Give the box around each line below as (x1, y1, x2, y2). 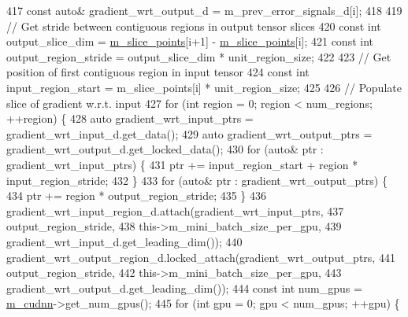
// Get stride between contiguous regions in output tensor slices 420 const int (6, 17, 381, 34)
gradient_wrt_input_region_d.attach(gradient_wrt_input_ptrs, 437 (6, 202, 344, 219)
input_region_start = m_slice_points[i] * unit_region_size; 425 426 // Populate (6, 79, 402, 95)
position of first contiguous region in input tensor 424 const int (6, 64, 310, 80)
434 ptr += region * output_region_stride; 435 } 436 (6, 187, 267, 204)
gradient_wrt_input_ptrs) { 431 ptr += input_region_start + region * (6, 156, 358, 172)
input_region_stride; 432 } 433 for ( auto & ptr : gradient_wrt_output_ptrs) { (6, 171, 388, 188)
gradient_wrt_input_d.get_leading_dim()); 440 (6, 233, 243, 249)
